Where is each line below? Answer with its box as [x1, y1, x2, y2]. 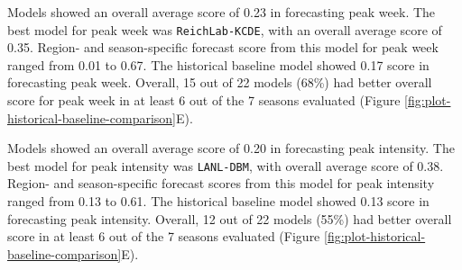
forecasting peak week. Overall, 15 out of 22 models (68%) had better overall [7, 73, 432, 92]
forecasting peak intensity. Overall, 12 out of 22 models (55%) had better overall [7, 209, 452, 228]
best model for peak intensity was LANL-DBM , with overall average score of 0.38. [7, 156, 444, 175]
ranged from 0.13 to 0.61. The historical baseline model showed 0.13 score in [7, 192, 430, 211]
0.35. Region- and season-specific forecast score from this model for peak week [7, 38, 439, 57]
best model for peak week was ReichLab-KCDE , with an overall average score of [7, 20, 442, 39]
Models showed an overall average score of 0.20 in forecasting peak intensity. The [7, 139, 455, 157]
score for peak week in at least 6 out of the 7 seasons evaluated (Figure [7, 91, 401, 110]
